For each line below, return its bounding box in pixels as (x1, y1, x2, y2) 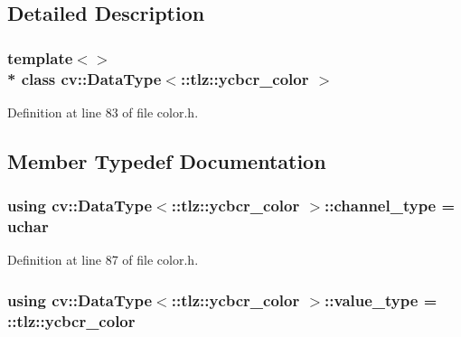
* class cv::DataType (7, 67, 162, 89)
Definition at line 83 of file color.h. (7, 102, 199, 121)
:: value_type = (325, 288, 437, 311)
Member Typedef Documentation (7, 146, 326, 174)
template (7, 46, 73, 69)
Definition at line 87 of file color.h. (7, 250, 199, 269)
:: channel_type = (325, 194, 456, 217)
